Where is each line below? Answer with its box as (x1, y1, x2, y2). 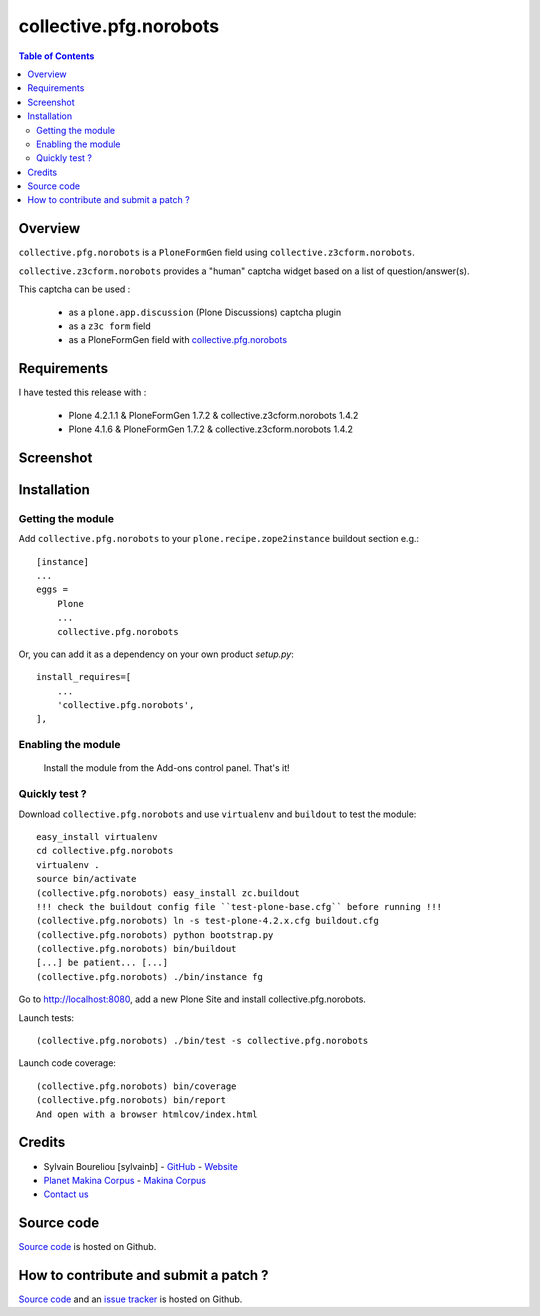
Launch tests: (18, 1011, 75, 1024)
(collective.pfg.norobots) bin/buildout (36, 943, 237, 955)
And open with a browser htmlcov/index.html (36, 1108, 259, 1120)
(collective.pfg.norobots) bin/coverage (36, 1080, 237, 1092)
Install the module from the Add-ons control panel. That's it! (43, 762, 290, 774)
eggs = (36, 584, 69, 595)
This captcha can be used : (18, 283, 131, 295)
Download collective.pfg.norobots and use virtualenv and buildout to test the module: (18, 808, 417, 820)
